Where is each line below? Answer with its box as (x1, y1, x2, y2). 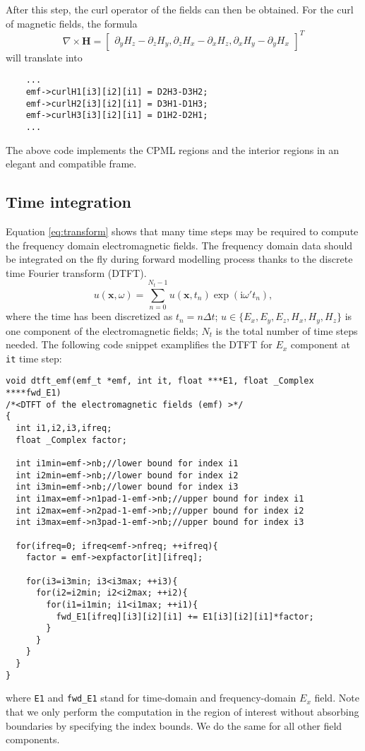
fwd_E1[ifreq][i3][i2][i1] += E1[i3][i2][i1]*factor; (56, 611, 314, 622)
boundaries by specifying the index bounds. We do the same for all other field (6, 718, 342, 733)
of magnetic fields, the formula (6, 16, 138, 30)
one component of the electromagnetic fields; (6, 323, 198, 338)
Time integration (6, 191, 131, 213)
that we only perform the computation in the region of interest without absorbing (6, 704, 359, 719)
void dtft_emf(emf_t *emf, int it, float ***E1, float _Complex (6, 376, 314, 386)
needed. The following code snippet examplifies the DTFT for (6, 337, 273, 352)
